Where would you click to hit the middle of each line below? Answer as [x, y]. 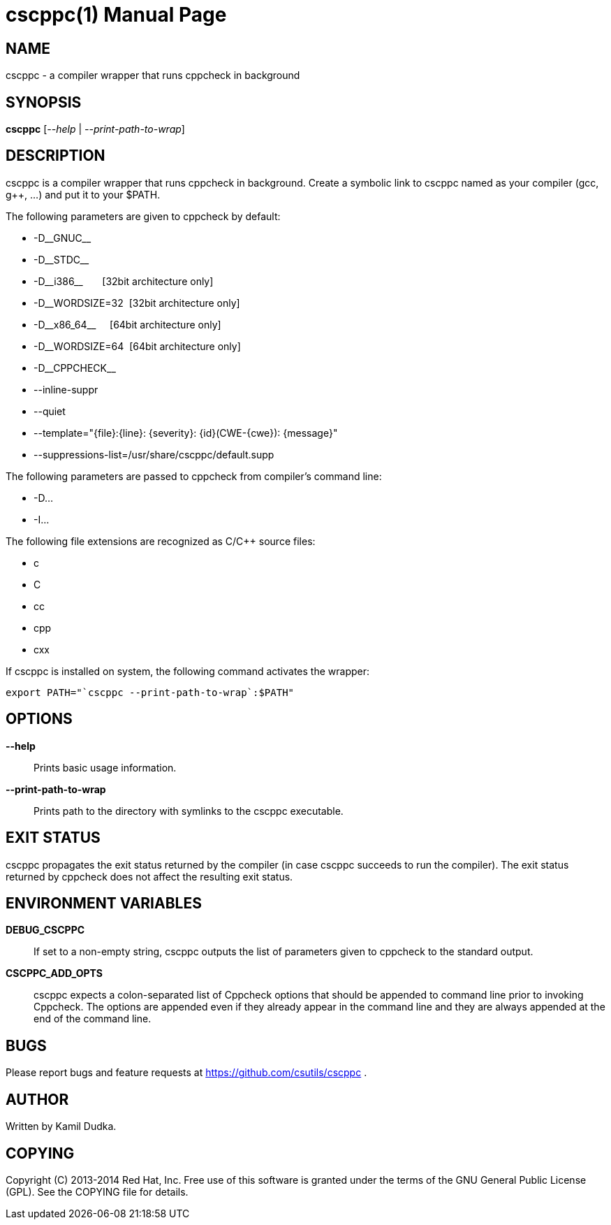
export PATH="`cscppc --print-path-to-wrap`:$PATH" [150, 692]
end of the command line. [93, 1019]
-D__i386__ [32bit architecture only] [124, 281]
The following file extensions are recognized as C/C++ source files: [161, 541]
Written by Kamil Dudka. [61, 1126]
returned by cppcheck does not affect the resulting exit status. [149, 876]
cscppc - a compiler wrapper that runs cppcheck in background [153, 75]
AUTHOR [37, 1099]
